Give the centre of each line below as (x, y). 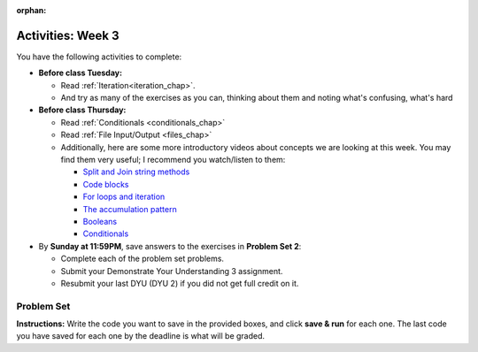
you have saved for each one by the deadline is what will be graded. (141, 336)
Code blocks (106, 184)
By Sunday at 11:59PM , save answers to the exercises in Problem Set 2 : (170, 246)
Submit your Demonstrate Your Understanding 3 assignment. (172, 271)
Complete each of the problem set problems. (143, 259)
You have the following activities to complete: (99, 57)
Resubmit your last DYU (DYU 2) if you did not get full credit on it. (180, 283)
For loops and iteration (124, 197)
